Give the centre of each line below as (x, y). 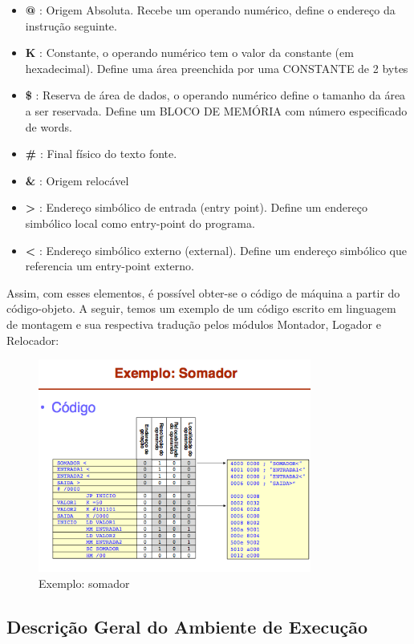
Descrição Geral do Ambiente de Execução (187, 626)
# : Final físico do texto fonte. (101, 154)
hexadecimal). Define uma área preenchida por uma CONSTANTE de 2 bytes (217, 68)
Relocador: (33, 340)
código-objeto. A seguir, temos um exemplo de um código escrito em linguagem (201, 308)
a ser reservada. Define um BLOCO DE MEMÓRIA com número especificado (216, 110)
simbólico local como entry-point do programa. (140, 223)
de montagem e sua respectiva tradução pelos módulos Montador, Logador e (194, 324)
